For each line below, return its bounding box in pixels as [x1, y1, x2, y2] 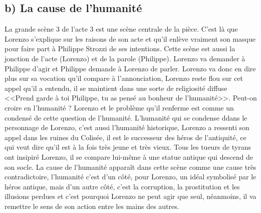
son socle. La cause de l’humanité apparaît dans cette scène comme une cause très [5, 161, 256, 172]
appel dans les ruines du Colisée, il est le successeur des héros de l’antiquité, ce [5, 132, 246, 142]
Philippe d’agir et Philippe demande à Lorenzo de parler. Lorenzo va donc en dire [5, 63, 256, 73]
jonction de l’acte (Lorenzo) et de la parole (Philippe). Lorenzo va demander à [5, 53, 245, 63]
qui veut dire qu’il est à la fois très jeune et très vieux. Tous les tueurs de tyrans [5, 142, 251, 152]
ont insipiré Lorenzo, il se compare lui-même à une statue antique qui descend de [5, 151, 253, 162]
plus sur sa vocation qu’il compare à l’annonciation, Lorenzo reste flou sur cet [5, 73, 243, 83]
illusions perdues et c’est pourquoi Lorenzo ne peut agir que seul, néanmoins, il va [5, 191, 256, 201]
